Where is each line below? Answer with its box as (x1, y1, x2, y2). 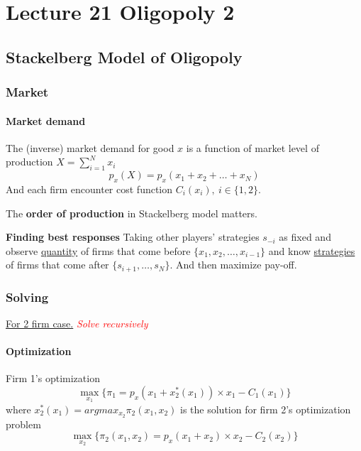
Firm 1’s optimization (6, 371, 100, 386)
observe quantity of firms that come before (6, 243, 191, 258)
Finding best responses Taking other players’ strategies (6, 229, 260, 244)
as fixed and (279, 229, 331, 244)
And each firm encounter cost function (6, 181, 173, 196)
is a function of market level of (186, 140, 319, 155)
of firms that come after (6, 257, 109, 272)
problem (6, 416, 41, 431)
